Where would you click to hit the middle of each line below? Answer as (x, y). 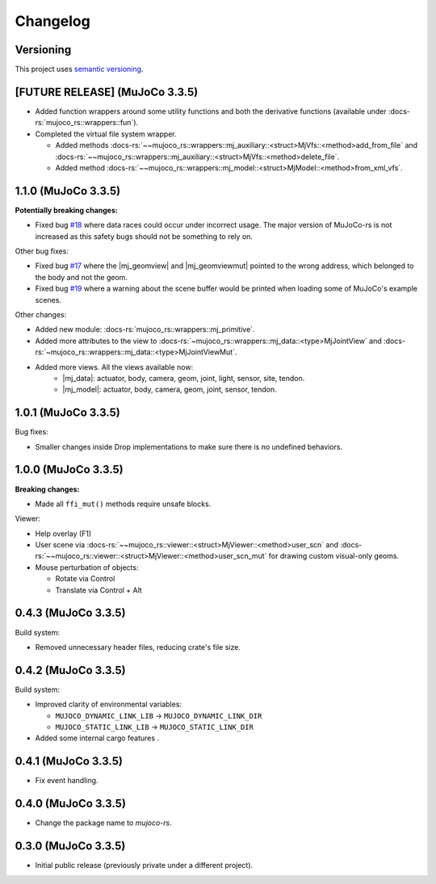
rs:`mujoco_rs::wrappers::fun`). (87, 123)
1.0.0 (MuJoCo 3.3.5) (69, 469)
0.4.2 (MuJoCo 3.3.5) (70, 670)
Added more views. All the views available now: (114, 367)
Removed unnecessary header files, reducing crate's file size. (138, 647)
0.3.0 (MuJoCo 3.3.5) (70, 846)
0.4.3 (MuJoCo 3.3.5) (70, 613)
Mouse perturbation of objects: (87, 567)
